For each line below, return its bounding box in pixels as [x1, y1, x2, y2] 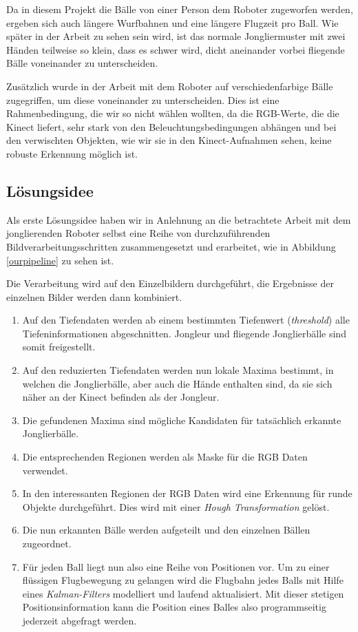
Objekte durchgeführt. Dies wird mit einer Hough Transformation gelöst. [22, 499, 330, 514]
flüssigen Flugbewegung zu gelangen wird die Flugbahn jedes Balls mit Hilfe [22, 573, 344, 587]
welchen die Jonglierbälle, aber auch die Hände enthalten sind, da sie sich [22, 376, 333, 390]
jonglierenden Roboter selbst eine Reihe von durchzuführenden [6, 226, 271, 240]
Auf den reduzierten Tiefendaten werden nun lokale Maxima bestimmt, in [22, 363, 334, 377]
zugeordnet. [22, 536, 72, 551]
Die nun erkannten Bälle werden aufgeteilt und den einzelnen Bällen [22, 523, 310, 537]
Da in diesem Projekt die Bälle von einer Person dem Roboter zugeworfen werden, [6, 2, 353, 16]
